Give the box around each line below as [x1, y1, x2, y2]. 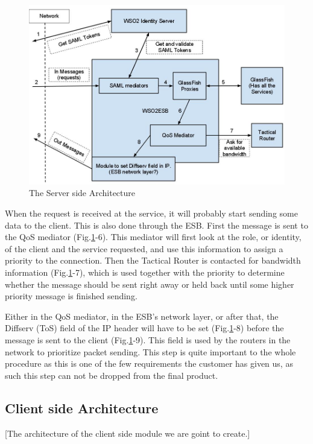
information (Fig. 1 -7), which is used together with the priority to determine [5, 266, 285, 279]
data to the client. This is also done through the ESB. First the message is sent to [5, 218, 308, 231]
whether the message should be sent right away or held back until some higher [5, 277, 294, 290]
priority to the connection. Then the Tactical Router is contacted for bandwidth [5, 254, 301, 267]
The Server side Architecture [29, 186, 135, 199]
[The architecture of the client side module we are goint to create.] [5, 427, 250, 439]
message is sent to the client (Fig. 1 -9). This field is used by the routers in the [5, 333, 291, 346]
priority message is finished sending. [5, 290, 138, 302]
